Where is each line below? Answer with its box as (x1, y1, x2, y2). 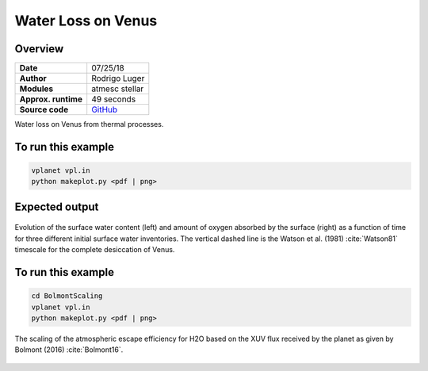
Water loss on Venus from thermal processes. (14, 120, 164, 129)
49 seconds (91, 94, 136, 105)
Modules (19, 83, 54, 94)
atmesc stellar (91, 83, 144, 94)
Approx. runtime (19, 94, 83, 105)
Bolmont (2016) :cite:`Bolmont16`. (14, 345, 124, 354)
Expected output (14, 200, 99, 213)
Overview (14, 42, 64, 55)
